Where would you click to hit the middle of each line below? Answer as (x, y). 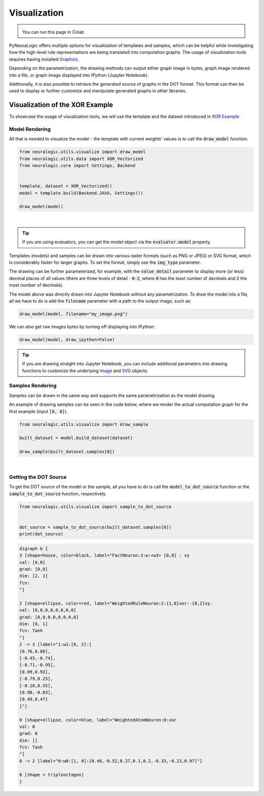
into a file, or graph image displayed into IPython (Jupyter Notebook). (79, 75)
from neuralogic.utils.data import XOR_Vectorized (81, 159)
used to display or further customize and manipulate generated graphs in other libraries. (98, 91)
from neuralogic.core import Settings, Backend (77, 166)
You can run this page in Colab (53, 32)
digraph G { (34, 549)
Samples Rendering (33, 386)
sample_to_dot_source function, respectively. (58, 493)
